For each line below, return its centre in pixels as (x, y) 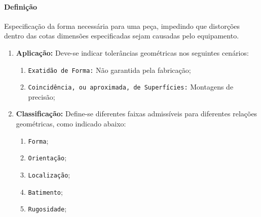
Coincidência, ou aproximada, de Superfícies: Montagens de (131, 87)
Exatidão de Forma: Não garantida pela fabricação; (109, 70)
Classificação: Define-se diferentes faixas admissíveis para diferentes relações (137, 114)
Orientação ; (47, 158)
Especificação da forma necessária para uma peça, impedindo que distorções (122, 26)
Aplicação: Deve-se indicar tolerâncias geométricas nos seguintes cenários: (132, 52)
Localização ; (49, 174)
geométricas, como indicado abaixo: (71, 124)
